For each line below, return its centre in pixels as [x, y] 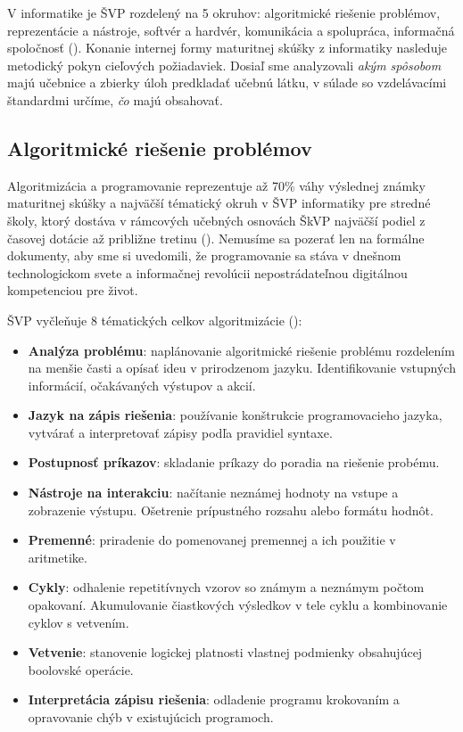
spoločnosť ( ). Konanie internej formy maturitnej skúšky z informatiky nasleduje [227, 48]
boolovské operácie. [81, 669]
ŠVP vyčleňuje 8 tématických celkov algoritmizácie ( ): [155, 320]
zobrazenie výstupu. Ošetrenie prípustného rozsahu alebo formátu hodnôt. [231, 510]
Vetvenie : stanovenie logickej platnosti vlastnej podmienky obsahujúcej [225, 652]
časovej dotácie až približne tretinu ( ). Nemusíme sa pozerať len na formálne [216, 238]
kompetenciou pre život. [73, 290]
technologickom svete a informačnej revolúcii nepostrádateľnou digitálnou [207, 272]
